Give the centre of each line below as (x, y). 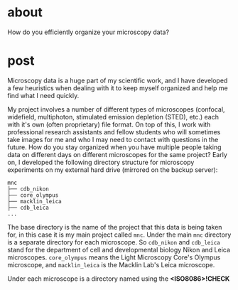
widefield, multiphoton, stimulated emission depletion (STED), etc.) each (113, 117)
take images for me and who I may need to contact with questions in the (113, 139)
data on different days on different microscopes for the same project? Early (117, 154)
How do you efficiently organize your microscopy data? (88, 32)
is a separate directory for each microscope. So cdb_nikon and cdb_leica (114, 242)
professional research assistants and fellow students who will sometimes (114, 131)
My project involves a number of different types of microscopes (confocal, (116, 109)
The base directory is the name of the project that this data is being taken (115, 227)
